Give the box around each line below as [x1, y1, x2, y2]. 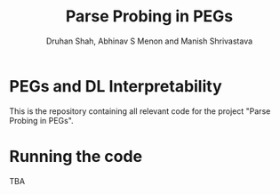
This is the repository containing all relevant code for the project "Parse [9, 105, 271, 117]
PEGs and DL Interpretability [9, 76, 222, 96]
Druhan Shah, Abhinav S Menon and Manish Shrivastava [45, 36, 253, 46]
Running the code [9, 146, 143, 166]
